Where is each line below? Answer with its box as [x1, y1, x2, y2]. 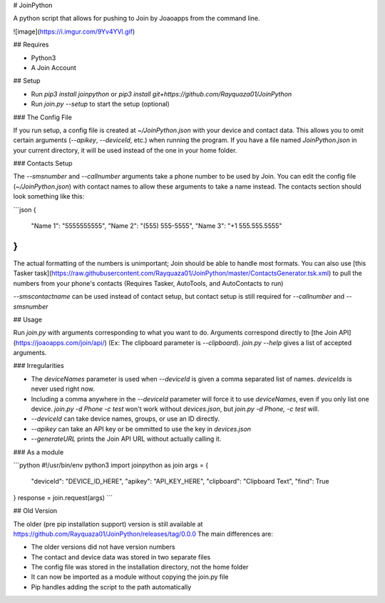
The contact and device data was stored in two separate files [31, 552, 211, 561]
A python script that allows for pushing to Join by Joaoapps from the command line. [13, 14, 260, 23]
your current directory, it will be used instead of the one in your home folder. [13, 146, 237, 154]
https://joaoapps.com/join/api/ [15, 338, 105, 347]
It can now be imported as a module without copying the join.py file [31, 572, 229, 582]
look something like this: [13, 192, 85, 201]
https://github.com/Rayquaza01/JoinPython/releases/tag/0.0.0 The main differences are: [13, 529, 274, 538]
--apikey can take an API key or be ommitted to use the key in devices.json [31, 424, 252, 433]
